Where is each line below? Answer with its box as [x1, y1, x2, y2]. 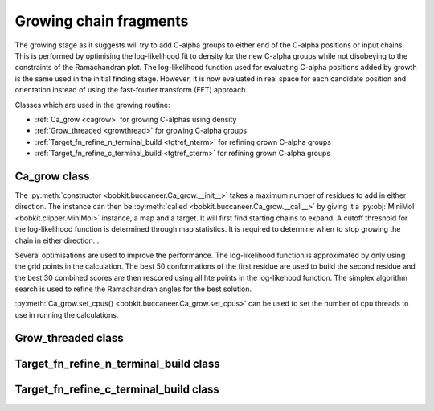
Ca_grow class [14, 169, 90, 183]
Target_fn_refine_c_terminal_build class [14, 382, 220, 396]
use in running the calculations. [14, 310, 119, 319]
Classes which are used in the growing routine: [14, 100, 170, 109]
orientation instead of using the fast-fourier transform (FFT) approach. [14, 85, 248, 95]
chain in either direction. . [14, 236, 100, 245]
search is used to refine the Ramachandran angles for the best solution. [14, 284, 252, 294]
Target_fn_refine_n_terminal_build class [14, 356, 220, 370]
